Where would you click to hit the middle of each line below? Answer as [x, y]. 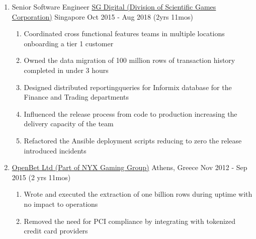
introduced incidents [55, 150]
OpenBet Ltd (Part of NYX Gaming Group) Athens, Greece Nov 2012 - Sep [130, 167]
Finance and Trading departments [76, 97]
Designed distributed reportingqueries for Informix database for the [128, 87]
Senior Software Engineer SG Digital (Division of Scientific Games [114, 7]
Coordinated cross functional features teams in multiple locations [124, 33]
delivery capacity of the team [69, 124]
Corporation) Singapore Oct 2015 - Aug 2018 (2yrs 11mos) [102, 16]
